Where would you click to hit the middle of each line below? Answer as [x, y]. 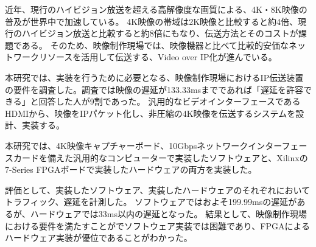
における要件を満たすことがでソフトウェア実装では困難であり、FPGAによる [158, 225]
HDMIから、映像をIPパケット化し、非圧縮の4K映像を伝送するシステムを [150, 113]
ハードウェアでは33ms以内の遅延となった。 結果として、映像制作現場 [169, 213]
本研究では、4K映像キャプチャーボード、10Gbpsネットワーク [127, 145]
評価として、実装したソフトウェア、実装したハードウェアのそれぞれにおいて [158, 190]
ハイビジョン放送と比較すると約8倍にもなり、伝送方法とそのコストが [160, 33]
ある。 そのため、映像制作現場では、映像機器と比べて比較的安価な [155, 45]
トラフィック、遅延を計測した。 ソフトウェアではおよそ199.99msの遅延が [151, 202]
